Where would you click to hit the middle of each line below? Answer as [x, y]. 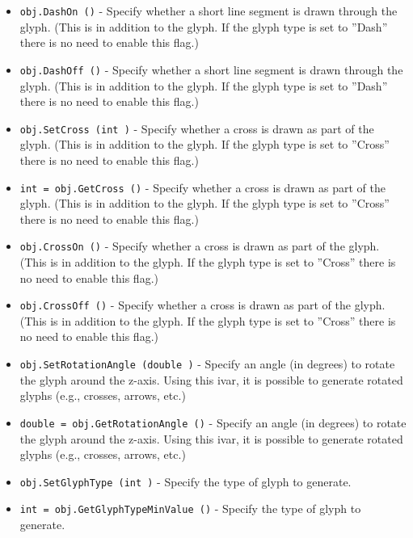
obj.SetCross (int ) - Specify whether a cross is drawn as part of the [197, 128]
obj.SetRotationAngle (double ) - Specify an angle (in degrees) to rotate [207, 364]
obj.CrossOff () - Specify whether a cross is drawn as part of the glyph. [202, 305]
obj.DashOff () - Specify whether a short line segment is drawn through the [211, 69]
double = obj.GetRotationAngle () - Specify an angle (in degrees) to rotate [213, 422]
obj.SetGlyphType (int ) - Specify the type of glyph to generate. [185, 481]
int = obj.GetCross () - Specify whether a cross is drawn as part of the [202, 187]
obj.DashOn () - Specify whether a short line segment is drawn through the [209, 11]
